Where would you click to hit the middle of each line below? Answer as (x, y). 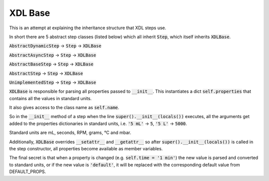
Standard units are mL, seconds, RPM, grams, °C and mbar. (70, 133)
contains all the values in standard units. (51, 98)
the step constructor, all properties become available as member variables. (86, 149)
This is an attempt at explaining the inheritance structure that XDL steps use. (88, 28)
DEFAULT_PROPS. (28, 172)
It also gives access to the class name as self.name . (64, 108)
